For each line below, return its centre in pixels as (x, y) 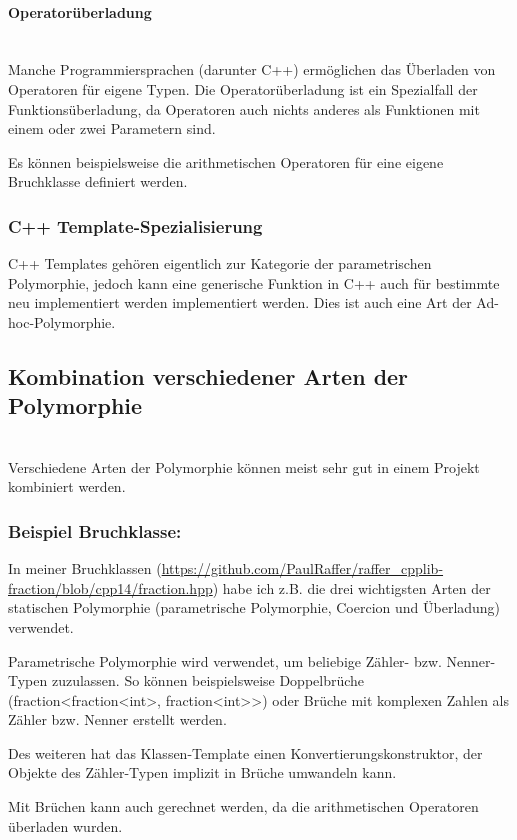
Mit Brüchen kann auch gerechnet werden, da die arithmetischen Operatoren (243, 806)
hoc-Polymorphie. (62, 321)
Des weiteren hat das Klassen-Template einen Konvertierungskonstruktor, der (245, 752)
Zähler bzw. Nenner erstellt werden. (117, 719)
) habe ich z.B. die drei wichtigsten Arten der (351, 587)
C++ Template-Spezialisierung (135, 225)
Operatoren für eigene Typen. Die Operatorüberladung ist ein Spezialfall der (243, 88)
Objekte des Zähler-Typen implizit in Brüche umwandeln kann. (202, 772)
